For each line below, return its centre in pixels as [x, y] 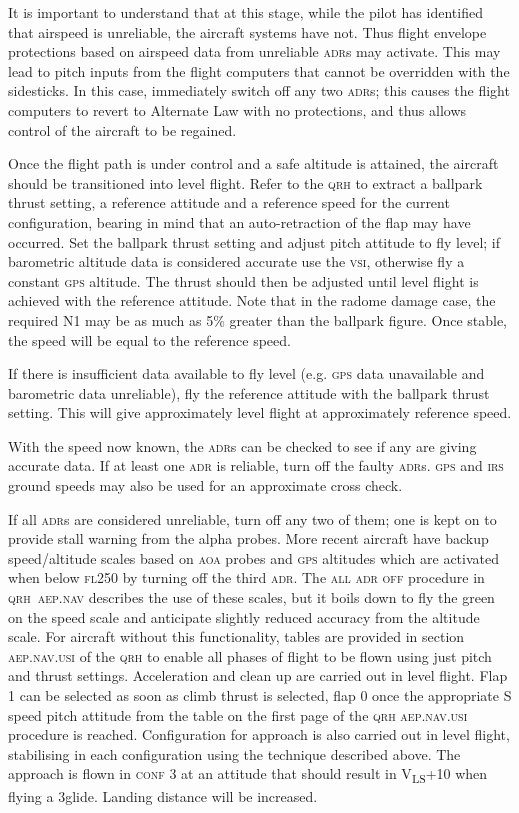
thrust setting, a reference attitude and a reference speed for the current [229, 202]
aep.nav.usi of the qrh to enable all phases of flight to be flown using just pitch [250, 655]
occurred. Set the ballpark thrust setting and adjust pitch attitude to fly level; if [254, 241]
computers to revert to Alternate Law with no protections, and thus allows [237, 109]
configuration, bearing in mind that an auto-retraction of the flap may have [239, 221]
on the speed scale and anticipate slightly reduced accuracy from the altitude [244, 616]
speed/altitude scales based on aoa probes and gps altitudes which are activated [253, 557]
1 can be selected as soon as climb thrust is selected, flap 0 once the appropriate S [260, 695]
